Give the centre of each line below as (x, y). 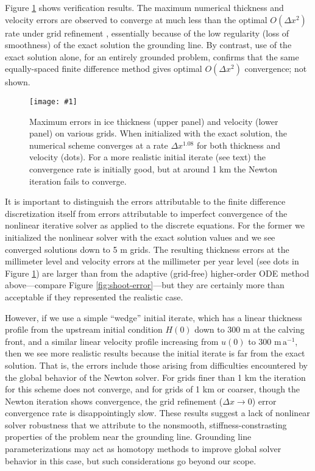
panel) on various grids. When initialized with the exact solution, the (158, 133)
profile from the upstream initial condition (84, 329)
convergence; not (276, 69)
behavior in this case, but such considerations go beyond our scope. (131, 460)
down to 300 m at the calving (250, 329)
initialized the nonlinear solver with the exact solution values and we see (140, 237)
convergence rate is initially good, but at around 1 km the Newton (153, 169)
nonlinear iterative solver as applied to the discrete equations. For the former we (155, 225)
